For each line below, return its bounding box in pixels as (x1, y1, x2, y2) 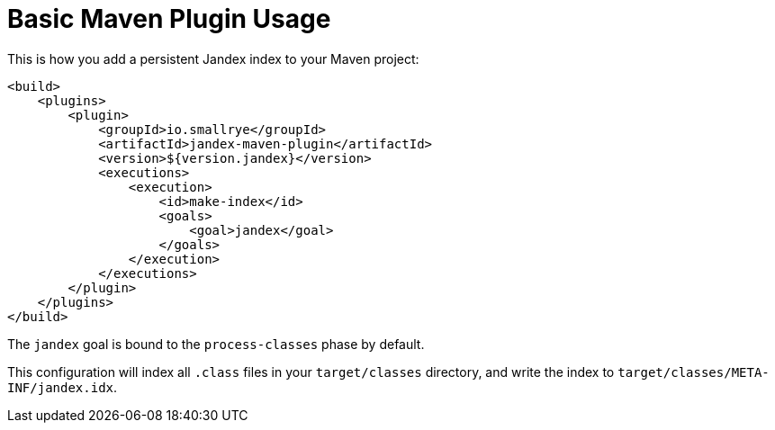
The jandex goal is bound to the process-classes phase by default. (7, 336, 425, 352)
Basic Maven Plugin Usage (7, 4, 331, 34)
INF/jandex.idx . (7, 379, 118, 395)
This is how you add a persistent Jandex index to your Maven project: (7, 50, 419, 67)
